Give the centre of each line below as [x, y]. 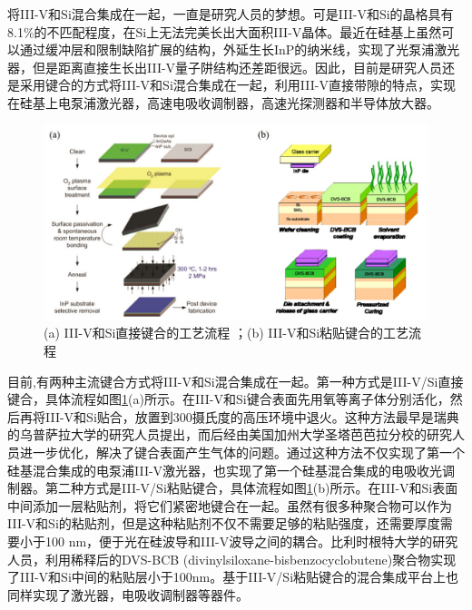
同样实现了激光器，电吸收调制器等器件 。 [128, 594]
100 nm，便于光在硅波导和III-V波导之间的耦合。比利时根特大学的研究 [251, 541]
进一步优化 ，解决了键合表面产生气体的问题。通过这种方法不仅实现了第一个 [242, 453]
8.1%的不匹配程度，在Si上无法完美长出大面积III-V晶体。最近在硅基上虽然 [225, 31]
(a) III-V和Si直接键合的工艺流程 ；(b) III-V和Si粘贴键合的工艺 [226, 333]
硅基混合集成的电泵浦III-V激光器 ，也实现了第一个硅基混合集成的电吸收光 [225, 470]
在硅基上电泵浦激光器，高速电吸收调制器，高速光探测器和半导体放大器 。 [223, 102]
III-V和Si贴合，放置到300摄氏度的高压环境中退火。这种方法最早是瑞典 [252, 416]
